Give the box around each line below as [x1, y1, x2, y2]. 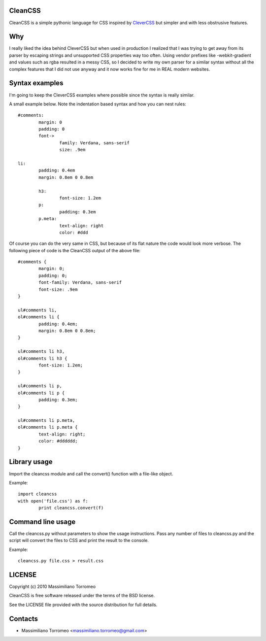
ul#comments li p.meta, [18, 418, 75, 423]
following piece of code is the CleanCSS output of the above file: [9, 247, 140, 253]
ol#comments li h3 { [18, 355, 67, 361]
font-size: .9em [38, 286, 78, 292]
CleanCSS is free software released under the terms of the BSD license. [9, 593, 155, 599]
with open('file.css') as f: [18, 498, 88, 504]
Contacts [9, 614, 38, 623]
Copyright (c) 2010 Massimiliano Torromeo [9, 584, 96, 590]
